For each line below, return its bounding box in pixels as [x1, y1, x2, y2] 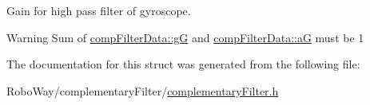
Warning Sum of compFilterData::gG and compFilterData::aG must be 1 [6, 29, 364, 45]
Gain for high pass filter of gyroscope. [6, 2, 191, 18]
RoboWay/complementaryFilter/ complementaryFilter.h [6, 82, 279, 99]
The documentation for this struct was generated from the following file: [6, 56, 360, 72]
